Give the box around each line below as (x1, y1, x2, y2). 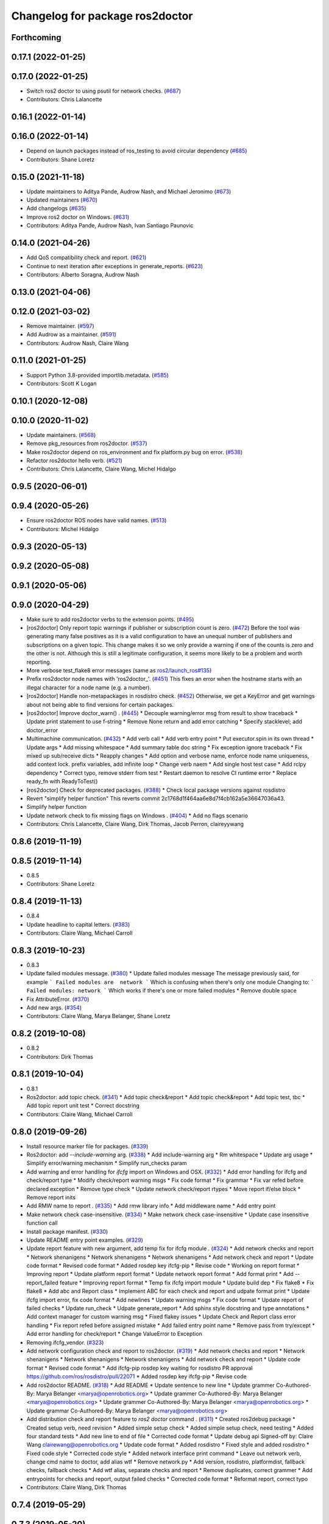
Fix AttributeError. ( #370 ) (26, 995, 90, 1003)
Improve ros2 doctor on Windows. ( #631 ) (26, 213, 130, 221)
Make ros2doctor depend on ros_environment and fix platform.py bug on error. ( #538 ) (26, 448, 243, 455)
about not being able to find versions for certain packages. (26, 701, 174, 708)
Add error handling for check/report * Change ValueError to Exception (26, 1330, 202, 1337)
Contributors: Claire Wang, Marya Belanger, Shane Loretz (26, 1013, 171, 1020)
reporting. (26, 658, 52, 666)
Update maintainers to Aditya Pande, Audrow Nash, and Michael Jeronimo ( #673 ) (26, 188, 232, 195)
